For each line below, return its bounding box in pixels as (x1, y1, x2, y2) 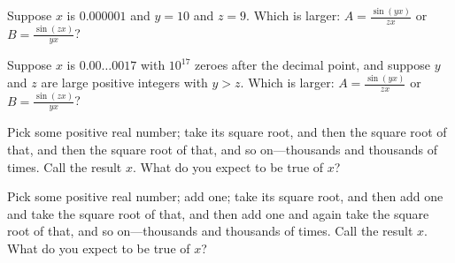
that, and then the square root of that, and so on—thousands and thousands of (7, 140, 437, 158)
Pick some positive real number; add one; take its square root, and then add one (7, 187, 443, 206)
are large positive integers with (41, 73, 208, 92)
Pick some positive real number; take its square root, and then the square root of (7, 123, 447, 141)
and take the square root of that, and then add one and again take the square (7, 204, 429, 222)
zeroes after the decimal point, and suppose (195, 56, 431, 74)
